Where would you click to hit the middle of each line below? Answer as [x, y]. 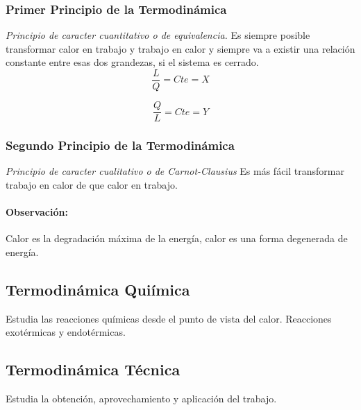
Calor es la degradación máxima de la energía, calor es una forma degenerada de [177, 238]
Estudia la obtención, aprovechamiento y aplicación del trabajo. [141, 399]
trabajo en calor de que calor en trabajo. [92, 184]
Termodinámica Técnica [93, 369]
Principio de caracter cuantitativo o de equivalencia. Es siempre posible [158, 35]
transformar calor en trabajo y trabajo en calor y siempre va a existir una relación [180, 48]
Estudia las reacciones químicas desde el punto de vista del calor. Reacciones [169, 318]
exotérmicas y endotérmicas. [66, 332]
